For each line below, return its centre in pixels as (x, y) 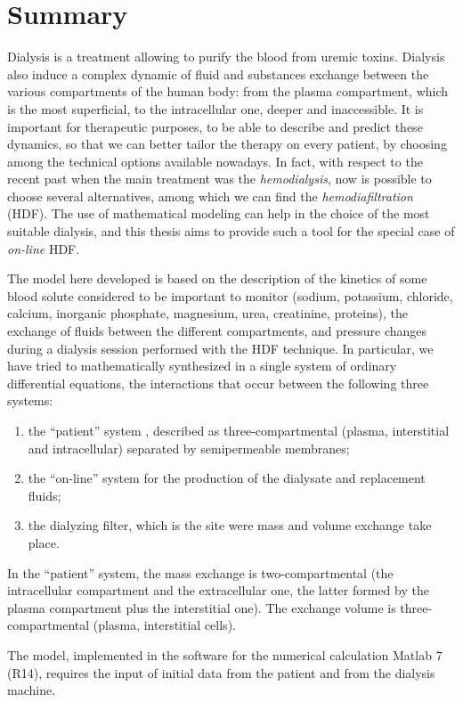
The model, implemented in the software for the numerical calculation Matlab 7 (225, 654)
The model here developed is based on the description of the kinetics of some (217, 278)
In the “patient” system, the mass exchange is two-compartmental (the (200, 572)
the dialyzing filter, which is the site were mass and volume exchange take (230, 525)
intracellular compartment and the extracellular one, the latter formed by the (218, 590)
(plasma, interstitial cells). (164, 625)
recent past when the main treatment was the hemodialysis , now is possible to (219, 179)
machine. (32, 690)
